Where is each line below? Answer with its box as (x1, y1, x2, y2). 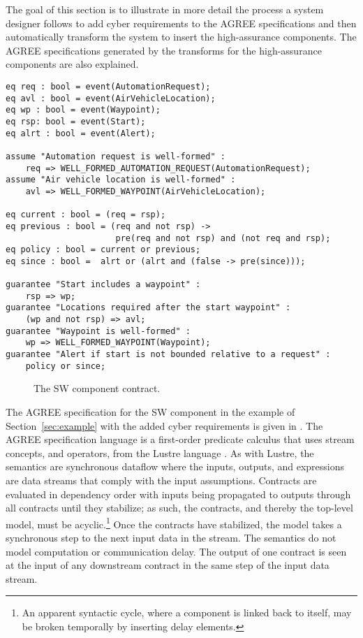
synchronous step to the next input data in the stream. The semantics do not (6, 530, 336, 544)
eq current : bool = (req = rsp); (6, 210, 166, 220)
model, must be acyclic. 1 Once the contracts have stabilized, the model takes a (6, 514, 342, 531)
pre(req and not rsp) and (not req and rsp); (115, 233, 331, 243)
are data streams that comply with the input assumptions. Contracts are (6, 472, 317, 487)
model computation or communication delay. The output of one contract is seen (6, 544, 347, 558)
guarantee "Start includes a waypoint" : (6, 280, 201, 290)
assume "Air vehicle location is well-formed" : (6, 175, 236, 185)
